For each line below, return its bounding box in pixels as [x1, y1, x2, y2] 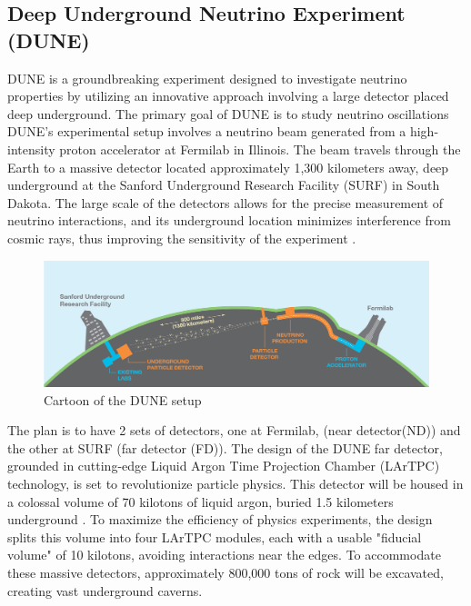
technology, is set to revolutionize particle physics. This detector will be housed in [7, 474, 464, 493]
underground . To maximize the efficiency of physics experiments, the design [7, 510, 433, 529]
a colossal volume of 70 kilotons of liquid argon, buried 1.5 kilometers [7, 492, 394, 511]
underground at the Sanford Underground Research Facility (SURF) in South [7, 175, 440, 194]
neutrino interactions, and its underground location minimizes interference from [7, 211, 451, 230]
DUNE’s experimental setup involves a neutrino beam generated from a [7, 122, 406, 141]
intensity [7, 139, 55, 158]
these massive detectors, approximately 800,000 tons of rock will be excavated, [7, 563, 444, 581]
